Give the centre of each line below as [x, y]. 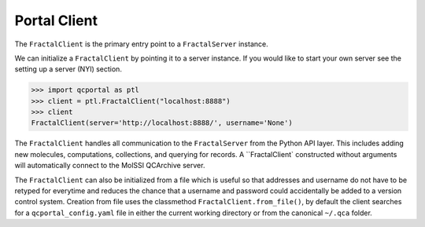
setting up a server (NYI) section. [68, 69]
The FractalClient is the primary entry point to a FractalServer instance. [141, 44]
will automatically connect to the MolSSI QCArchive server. [110, 166]
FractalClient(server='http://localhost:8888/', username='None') [162, 123]
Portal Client [56, 20]
